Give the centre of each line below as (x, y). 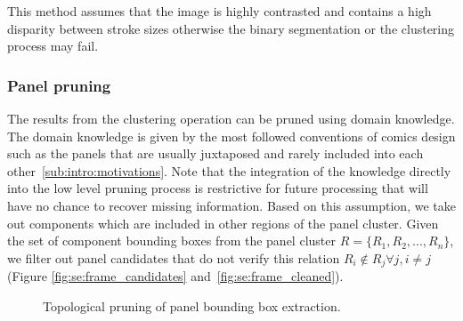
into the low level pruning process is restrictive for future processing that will (218, 188)
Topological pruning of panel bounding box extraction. (192, 305)
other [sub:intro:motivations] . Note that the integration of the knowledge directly (229, 170)
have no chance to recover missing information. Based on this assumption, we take (231, 205)
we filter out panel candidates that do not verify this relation (174, 257)
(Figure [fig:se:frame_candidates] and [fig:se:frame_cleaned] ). (175, 276)
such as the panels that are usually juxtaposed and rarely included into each (215, 153)
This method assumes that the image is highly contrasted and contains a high (219, 11)
